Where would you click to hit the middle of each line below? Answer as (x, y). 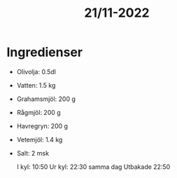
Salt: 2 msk (33, 153)
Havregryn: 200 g (42, 126)
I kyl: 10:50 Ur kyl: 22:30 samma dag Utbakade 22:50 (93, 167)
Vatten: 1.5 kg (36, 85)
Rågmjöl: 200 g (38, 112)
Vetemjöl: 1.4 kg (40, 139)
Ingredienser (45, 52)
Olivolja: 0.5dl (36, 71)
